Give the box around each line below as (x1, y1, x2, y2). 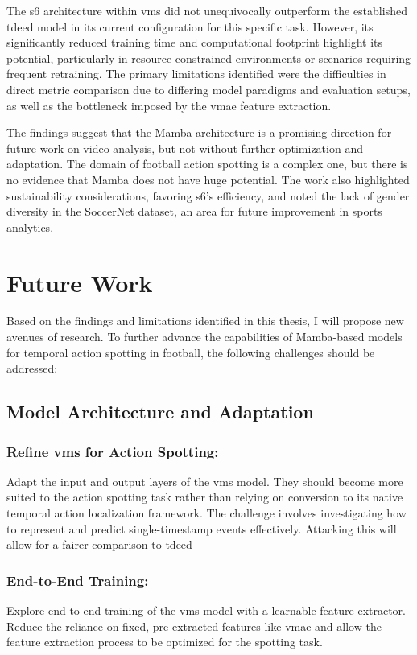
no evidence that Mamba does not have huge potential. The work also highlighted (6, 171, 410, 187)
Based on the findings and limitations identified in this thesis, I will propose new (6, 312, 404, 329)
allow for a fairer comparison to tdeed (6, 536, 192, 553)
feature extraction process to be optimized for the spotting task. (6, 633, 323, 650)
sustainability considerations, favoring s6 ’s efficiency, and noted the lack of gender (6, 187, 410, 204)
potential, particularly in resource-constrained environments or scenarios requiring (6, 49, 411, 66)
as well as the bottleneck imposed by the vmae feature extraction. (6, 97, 332, 113)
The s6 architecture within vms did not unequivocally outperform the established (6, 2, 407, 19)
